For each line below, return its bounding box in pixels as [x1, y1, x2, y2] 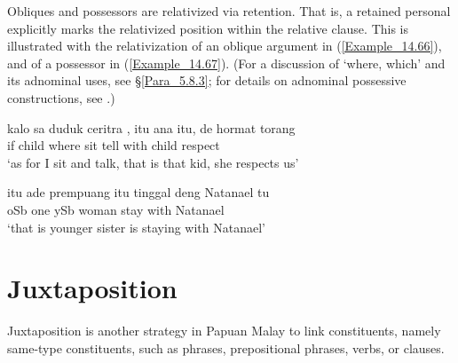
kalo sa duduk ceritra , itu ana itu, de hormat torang [7, 118, 296, 137]
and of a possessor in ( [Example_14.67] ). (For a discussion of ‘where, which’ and [7, 53, 446, 72]
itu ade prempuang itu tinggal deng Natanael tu [7, 183, 270, 201]
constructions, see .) [7, 88, 115, 107]
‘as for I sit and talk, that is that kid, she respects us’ [7, 153, 299, 171]
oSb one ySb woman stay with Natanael [7, 200, 225, 218]
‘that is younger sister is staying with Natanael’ [7, 217, 265, 236]
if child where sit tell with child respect [7, 136, 220, 154]
